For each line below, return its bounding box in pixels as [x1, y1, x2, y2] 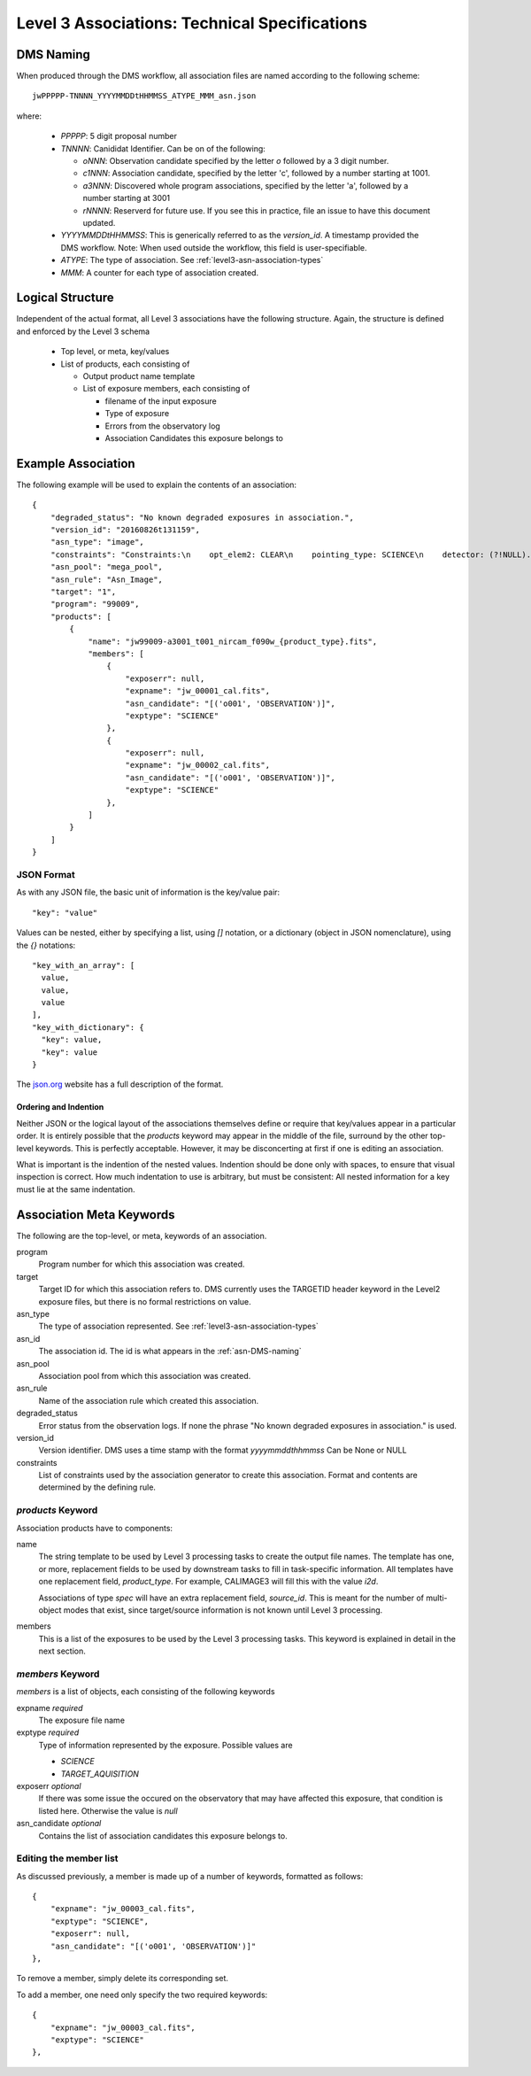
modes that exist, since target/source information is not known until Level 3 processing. [63, 1604, 383, 1615]
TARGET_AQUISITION [60, 1768, 139, 1779]
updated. [82, 217, 116, 228]
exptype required [16, 1727, 80, 1738]
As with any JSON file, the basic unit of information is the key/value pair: [16, 887, 281, 898]
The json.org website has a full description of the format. [16, 1079, 224, 1089]
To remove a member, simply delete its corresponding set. [16, 1973, 229, 1984]
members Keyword [16, 1668, 100, 1680]
